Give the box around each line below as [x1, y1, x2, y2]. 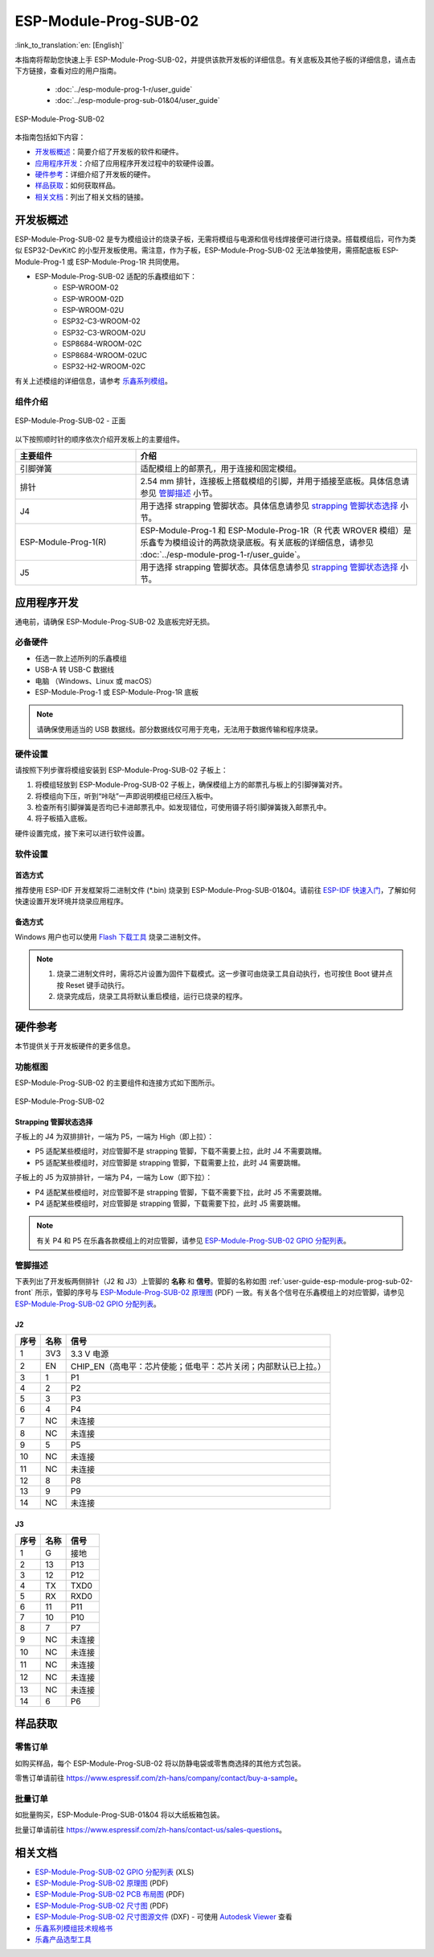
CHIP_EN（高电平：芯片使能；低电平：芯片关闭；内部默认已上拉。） [70, 1361, 326, 1372]
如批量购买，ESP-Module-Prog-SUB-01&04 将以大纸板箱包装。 [14, 1810, 224, 1819]
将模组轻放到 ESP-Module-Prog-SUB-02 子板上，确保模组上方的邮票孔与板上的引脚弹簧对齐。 [35, 780, 347, 790]
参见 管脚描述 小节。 [140, 487, 218, 499]
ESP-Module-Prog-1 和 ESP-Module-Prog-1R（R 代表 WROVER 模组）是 [140, 525, 411, 537]
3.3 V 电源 [70, 1348, 109, 1359]
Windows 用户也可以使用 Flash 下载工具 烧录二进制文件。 [14, 931, 205, 941]
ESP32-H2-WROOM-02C [62, 362, 146, 372]
